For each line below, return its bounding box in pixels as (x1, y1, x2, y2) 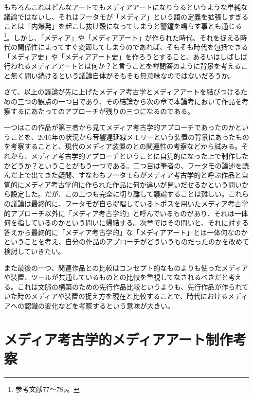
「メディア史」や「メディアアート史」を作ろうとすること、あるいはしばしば (4, 51, 248, 61)
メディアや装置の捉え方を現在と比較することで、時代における (31, 291, 228, 301)
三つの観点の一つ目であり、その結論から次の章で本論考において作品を (17, 96, 242, 106)
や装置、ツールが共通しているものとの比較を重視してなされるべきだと (4, 272, 229, 282)
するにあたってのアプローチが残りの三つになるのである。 (10, 106, 195, 116)
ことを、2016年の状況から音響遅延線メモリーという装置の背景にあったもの (10, 131, 249, 142)
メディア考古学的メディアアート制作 (4, 329, 233, 349)
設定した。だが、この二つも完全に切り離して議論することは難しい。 (10, 189, 229, 199)
